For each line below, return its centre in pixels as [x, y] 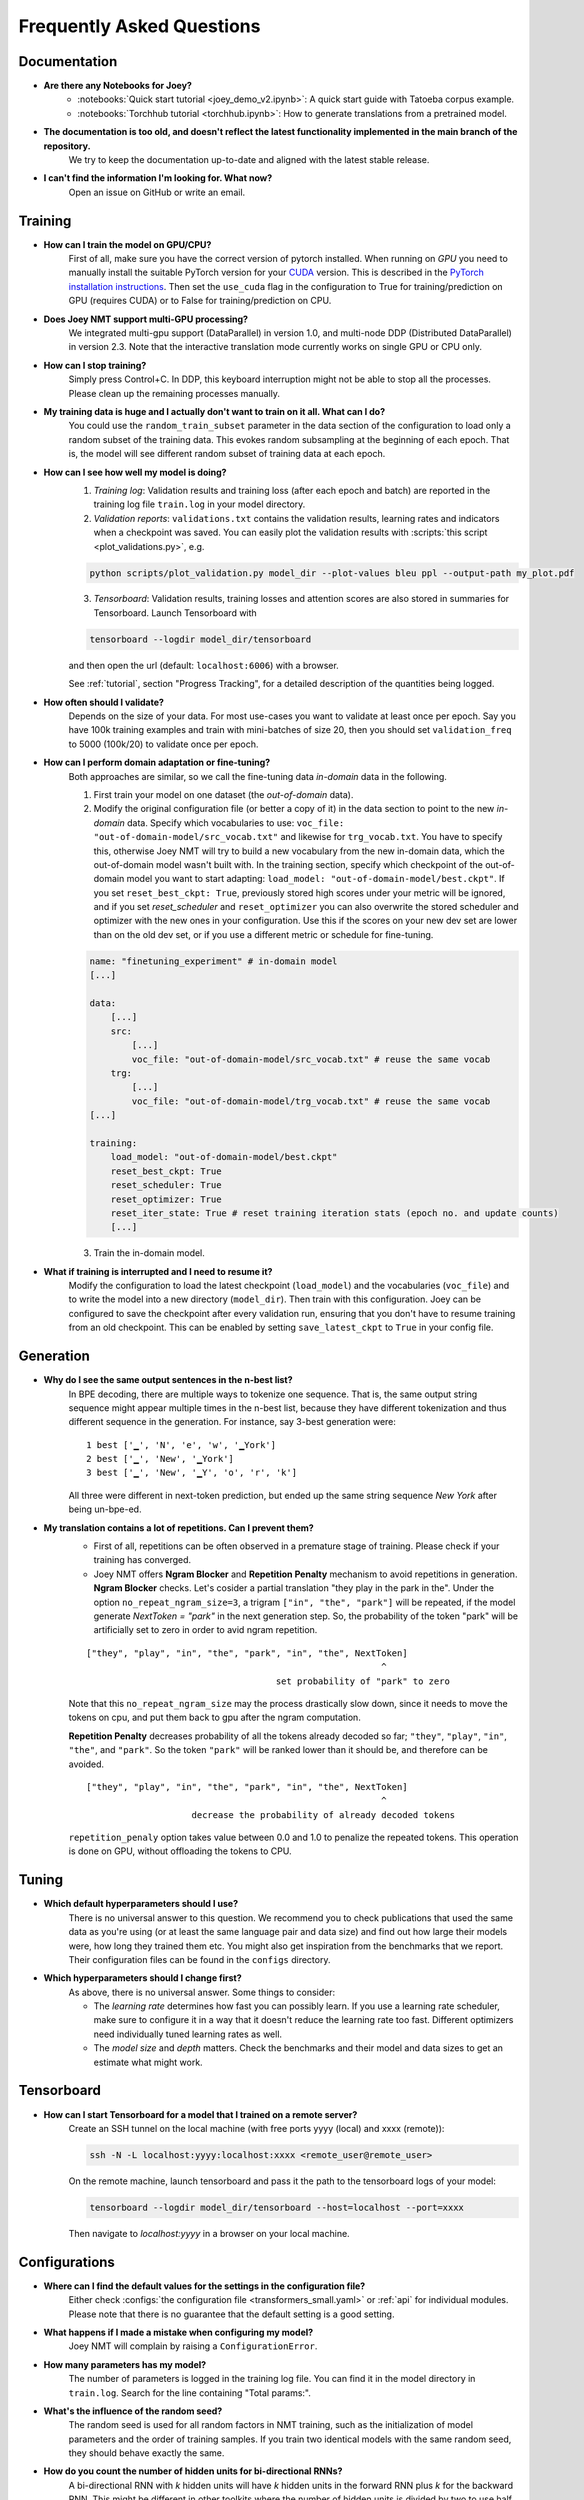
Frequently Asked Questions [139, 26]
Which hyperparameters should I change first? [142, 1978]
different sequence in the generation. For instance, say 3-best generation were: [232, 1422]
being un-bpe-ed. [105, 1509]
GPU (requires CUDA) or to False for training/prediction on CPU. [200, 301]
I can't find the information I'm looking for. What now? [158, 178]
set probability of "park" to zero [362, 1681]
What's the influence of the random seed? [133, 2411]
